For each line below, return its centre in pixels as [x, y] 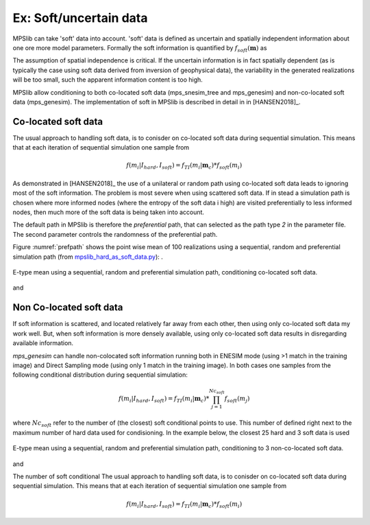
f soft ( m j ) [237, 399]
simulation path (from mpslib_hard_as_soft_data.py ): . [88, 257]
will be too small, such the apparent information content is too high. [108, 80]
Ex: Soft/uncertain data [80, 18]
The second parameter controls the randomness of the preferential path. [115, 234]
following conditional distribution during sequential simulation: [100, 375]
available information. [43, 343]
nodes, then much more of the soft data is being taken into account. [109, 212]
